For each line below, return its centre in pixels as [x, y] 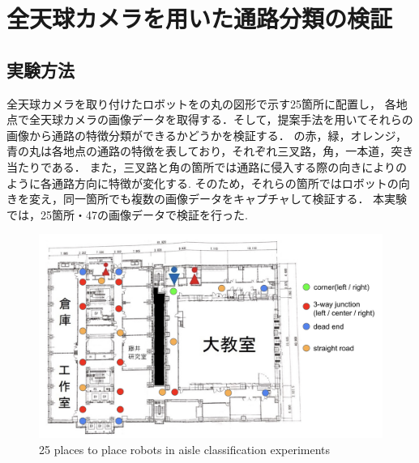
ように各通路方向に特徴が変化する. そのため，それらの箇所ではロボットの [203, 183]
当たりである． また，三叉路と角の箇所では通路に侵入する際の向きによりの [207, 166]
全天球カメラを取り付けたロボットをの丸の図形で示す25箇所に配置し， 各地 [207, 103]
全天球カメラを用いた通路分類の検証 [200, 18]
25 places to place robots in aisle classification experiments [185, 449]
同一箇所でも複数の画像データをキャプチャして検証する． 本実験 [235, 199]
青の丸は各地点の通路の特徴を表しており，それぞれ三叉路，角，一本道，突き [210, 151]
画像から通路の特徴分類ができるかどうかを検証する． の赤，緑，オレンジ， [207, 135]
